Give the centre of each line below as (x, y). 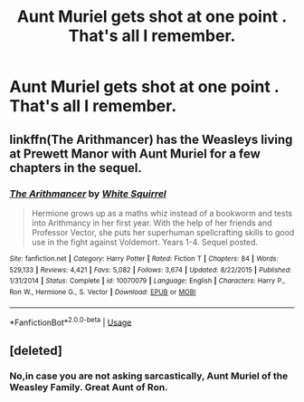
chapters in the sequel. (76, 168)
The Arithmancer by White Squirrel (88, 194)
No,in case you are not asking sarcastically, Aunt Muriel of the (149, 376)
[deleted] (36, 350)
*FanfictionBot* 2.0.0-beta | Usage (71, 321)
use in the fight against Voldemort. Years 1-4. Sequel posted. (145, 242)
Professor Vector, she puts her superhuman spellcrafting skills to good (163, 232)
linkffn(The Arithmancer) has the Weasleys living (151, 139)
